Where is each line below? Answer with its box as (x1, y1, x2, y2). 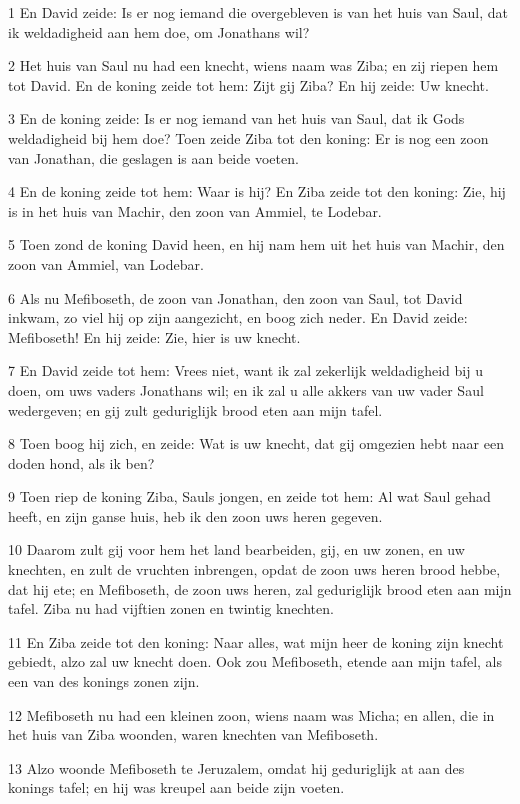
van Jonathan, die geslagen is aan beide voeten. (8, 147, 299, 168)
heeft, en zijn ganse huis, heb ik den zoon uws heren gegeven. (8, 505, 383, 526)
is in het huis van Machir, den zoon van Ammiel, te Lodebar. (8, 200, 382, 221)
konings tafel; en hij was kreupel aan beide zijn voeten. (8, 777, 345, 798)
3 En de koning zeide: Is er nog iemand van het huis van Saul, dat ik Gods (8, 108, 465, 129)
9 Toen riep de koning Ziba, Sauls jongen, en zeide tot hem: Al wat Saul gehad (8, 486, 491, 507)
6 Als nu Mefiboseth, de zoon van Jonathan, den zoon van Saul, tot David (8, 287, 463, 308)
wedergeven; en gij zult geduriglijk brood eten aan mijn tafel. (8, 399, 383, 420)
